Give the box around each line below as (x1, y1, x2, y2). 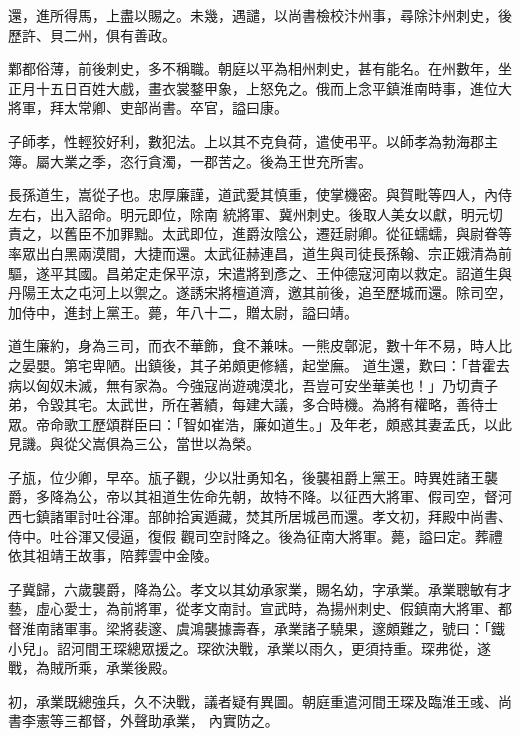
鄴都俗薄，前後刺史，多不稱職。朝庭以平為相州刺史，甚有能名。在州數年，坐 (8, 58, 512, 79)
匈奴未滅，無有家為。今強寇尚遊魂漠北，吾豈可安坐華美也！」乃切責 (35, 374, 484, 395)
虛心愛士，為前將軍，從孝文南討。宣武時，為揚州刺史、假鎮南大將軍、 (35, 598, 498, 619)
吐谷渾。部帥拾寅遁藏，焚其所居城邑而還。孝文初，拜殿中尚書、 (91, 506, 512, 527)
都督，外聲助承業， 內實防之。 (77, 710, 279, 731)
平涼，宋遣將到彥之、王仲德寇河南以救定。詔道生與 (175, 262, 512, 283)
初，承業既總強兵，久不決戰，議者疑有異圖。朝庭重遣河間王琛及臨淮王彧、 (8, 690, 498, 711)
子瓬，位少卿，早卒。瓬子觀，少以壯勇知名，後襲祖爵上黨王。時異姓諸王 (8, 466, 484, 487)
